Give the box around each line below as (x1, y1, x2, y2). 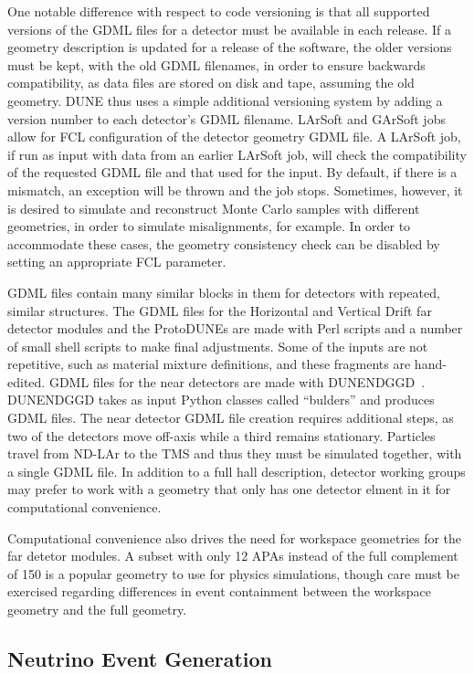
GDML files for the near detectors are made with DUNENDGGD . (48, 372, 426, 391)
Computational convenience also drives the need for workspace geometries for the (7, 528, 462, 547)
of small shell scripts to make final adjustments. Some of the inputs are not (7, 336, 428, 355)
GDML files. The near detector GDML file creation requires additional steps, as (7, 408, 454, 427)
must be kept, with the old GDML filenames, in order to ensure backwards (7, 55, 426, 74)
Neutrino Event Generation (7, 644, 272, 672)
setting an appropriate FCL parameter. (7, 252, 226, 271)
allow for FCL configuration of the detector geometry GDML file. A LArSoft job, (7, 127, 461, 146)
